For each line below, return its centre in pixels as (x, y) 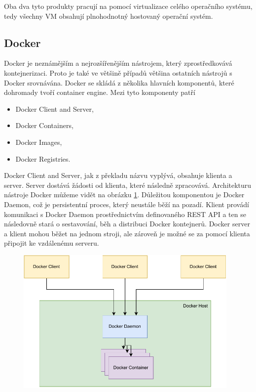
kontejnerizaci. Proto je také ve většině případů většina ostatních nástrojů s (118, 72)
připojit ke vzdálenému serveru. (52, 243)
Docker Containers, (44, 125)
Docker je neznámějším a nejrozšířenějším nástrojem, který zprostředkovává (118, 63)
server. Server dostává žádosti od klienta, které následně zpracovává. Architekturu (128, 185)
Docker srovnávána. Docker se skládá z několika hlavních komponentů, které (119, 82)
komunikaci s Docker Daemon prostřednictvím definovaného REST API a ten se (125, 214)
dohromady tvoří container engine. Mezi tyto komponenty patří (100, 92)
